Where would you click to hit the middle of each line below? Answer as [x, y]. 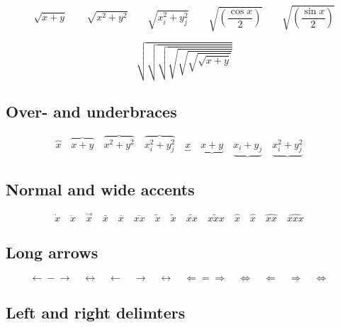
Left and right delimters [96, 312]
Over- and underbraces [91, 111]
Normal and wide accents [100, 189]
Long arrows [52, 252]
